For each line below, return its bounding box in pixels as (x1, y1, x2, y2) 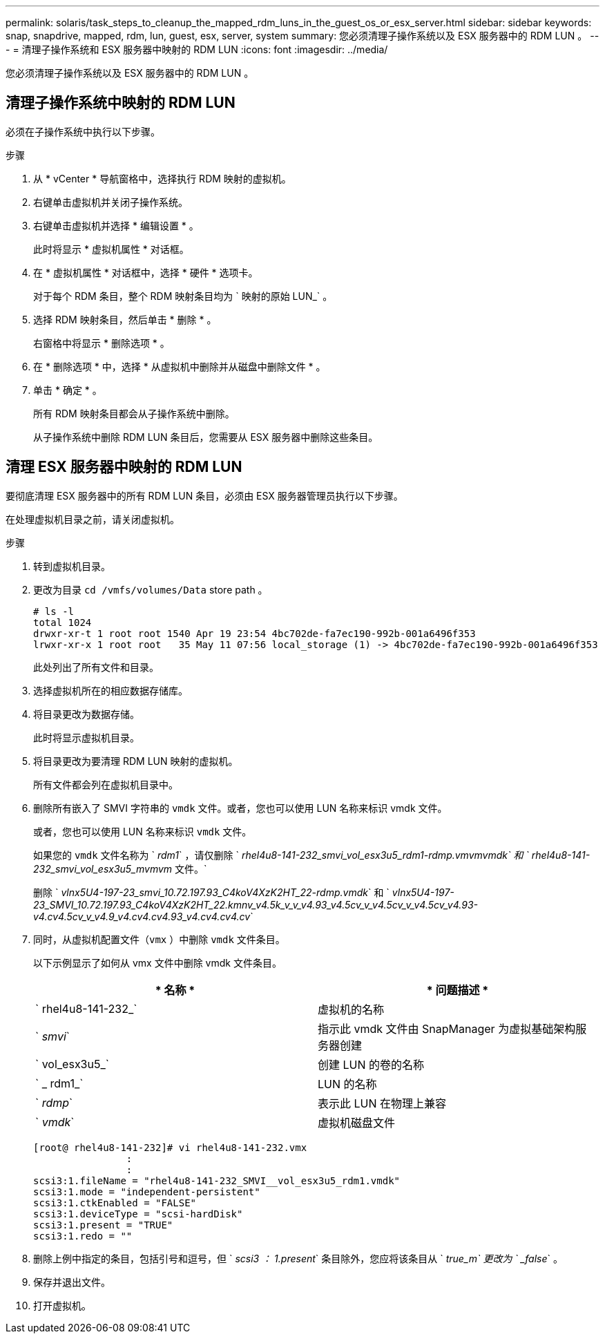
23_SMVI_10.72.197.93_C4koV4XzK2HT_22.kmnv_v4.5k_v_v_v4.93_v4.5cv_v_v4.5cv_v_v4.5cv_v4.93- (33, 898, 478, 911)
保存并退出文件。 (33, 1275, 111, 1288)
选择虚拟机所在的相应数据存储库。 (33, 684, 188, 696)
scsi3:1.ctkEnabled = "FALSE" (33, 1197, 197, 1208)
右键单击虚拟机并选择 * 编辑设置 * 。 (33, 219, 199, 231)
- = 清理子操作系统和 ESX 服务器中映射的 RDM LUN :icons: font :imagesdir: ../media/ (6, 44, 388, 55)
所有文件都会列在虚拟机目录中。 (33, 778, 178, 790)
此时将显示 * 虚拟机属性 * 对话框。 (33, 243, 189, 255)
